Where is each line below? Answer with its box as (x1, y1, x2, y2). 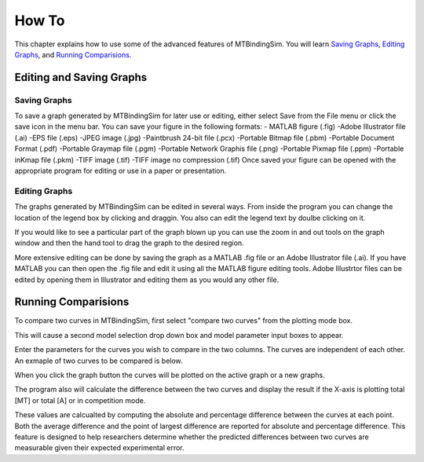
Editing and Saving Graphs (14, 71, 148, 84)
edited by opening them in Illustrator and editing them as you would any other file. (14, 275, 280, 284)
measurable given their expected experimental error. (14, 443, 185, 453)
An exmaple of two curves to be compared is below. (14, 356, 184, 365)
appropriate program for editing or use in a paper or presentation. (14, 166, 227, 176)
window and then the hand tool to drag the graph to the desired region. (14, 238, 244, 247)
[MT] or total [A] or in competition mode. (14, 395, 146, 405)
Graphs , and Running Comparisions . (14, 49, 132, 59)
